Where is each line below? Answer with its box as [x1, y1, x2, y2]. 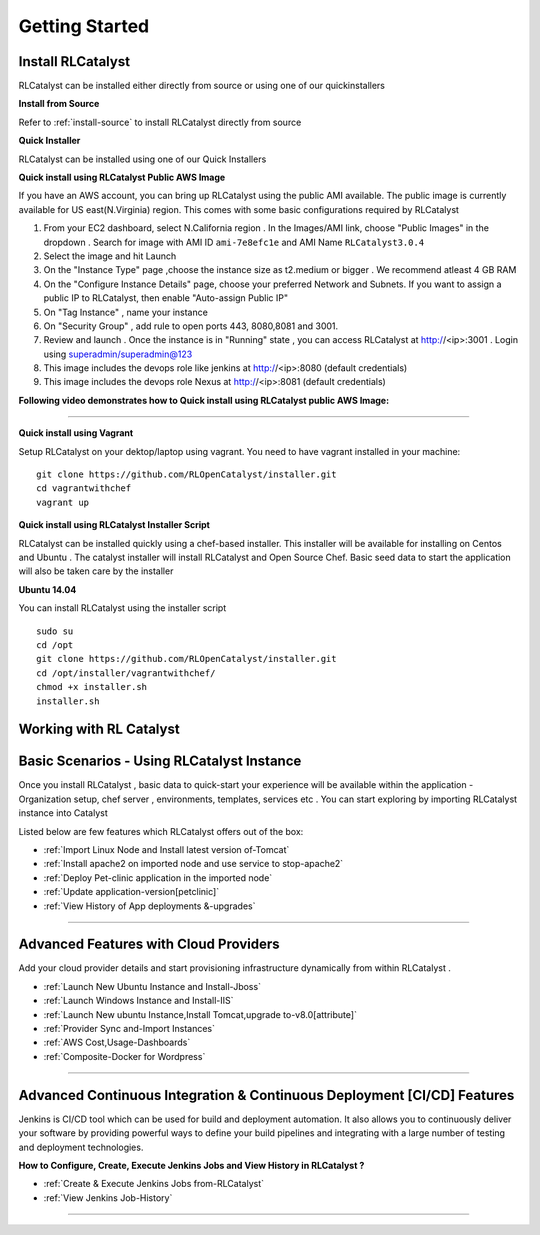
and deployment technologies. [18, 1141, 144, 1153]
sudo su [36, 625, 74, 637]
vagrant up [36, 496, 90, 508]
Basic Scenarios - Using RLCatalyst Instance [18, 753, 302, 770]
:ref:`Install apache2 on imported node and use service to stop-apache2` [43, 858, 344, 870]
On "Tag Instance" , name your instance [43, 306, 209, 318]
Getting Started [18, 15, 150, 37]
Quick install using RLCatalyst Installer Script [18, 519, 210, 531]
